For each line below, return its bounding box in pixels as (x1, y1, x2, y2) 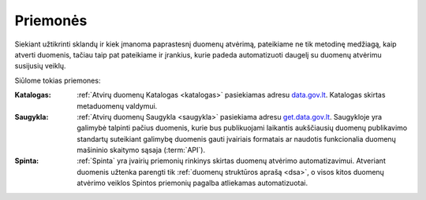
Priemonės (14, 12, 88, 29)
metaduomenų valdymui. (77, 101, 158, 110)
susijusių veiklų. (14, 61, 66, 71)
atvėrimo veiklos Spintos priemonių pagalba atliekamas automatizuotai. (77, 178, 308, 188)
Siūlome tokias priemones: (14, 76, 101, 85)
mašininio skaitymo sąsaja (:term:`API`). (77, 146, 205, 155)
